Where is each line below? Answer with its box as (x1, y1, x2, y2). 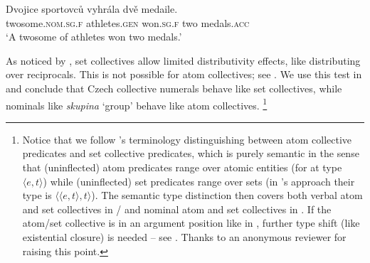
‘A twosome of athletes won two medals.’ (6, 29, 182, 44)
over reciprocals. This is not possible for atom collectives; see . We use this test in (6, 67, 362, 82)
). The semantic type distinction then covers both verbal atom (91, 188, 363, 203)
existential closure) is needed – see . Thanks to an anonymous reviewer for (22, 229, 347, 244)
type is (22, 188, 52, 203)
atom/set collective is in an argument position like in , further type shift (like (22, 215, 360, 230)
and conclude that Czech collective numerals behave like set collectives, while (6, 80, 342, 95)
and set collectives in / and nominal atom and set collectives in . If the (22, 201, 332, 216)
